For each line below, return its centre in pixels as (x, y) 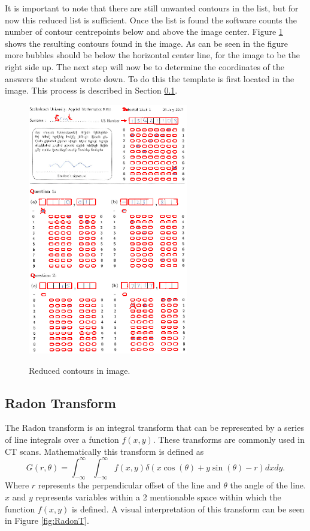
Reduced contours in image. (80, 370)
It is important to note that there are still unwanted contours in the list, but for (152, 8)
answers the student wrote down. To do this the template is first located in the (150, 78)
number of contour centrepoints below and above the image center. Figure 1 (144, 31)
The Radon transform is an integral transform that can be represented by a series (154, 427)
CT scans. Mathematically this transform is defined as (104, 451)
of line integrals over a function (62, 439)
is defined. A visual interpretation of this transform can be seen (188, 508)
